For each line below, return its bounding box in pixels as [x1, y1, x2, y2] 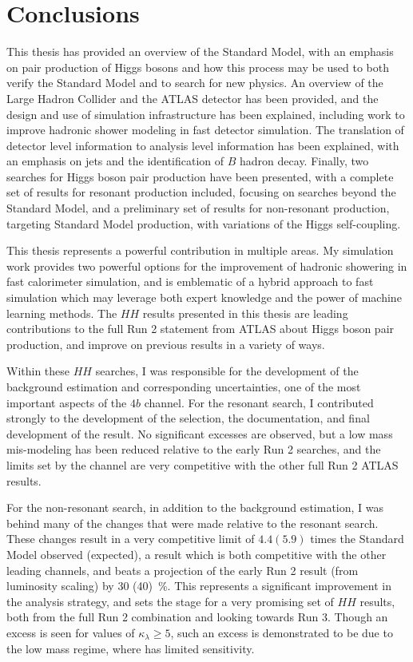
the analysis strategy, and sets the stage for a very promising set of [6, 593, 334, 609]
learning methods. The [6, 304, 117, 321]
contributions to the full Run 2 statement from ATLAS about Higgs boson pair [6, 320, 395, 337]
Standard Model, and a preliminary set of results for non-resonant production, [6, 200, 390, 216]
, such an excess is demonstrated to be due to [170, 624, 393, 640]
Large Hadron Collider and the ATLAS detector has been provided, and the [6, 89, 379, 106]
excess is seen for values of [6, 624, 135, 640]
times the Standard [310, 530, 404, 547]
